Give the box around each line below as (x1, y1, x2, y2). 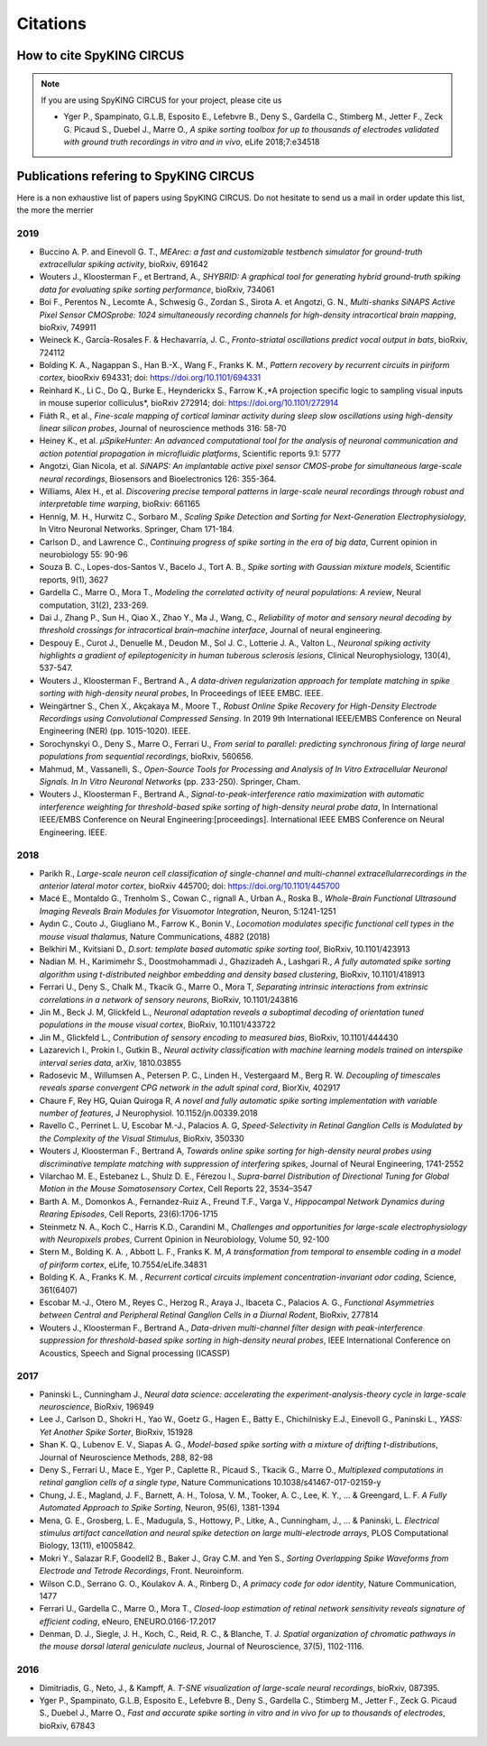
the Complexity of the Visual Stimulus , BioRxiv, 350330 (39, 1133, 244, 1144)
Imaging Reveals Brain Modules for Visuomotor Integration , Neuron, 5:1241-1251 (39, 905, 336, 916)
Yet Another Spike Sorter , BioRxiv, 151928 (39, 1426, 194, 1438)
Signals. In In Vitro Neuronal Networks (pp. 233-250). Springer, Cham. (39, 776, 301, 786)
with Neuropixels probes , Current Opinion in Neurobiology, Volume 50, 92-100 (39, 1234, 330, 1245)
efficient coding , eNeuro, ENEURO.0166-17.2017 (39, 1615, 216, 1627)
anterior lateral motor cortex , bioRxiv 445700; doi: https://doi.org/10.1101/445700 (39, 880, 340, 892)
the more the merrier (16, 205, 94, 216)
